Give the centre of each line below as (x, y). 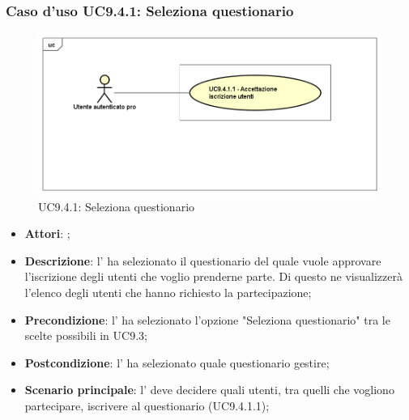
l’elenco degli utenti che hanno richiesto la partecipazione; (168, 293)
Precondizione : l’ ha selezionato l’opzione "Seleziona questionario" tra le (207, 319)
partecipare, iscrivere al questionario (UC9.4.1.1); (147, 405)
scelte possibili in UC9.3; (86, 335)
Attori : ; (47, 233)
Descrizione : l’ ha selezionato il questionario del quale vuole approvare (203, 260)
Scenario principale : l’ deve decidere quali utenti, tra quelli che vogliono (209, 390)
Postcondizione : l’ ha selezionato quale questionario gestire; (177, 362)
